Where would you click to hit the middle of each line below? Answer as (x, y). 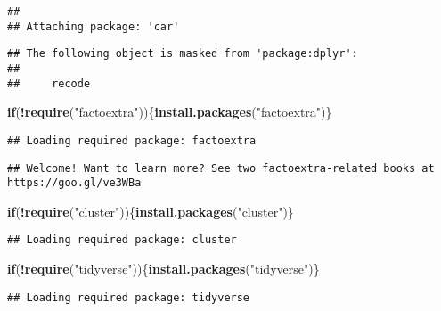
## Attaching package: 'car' (94, 26)
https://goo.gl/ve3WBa (74, 183)
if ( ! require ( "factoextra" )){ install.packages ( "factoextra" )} (170, 112)
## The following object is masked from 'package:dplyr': (183, 54)
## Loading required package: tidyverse (129, 297)
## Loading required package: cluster (122, 240)
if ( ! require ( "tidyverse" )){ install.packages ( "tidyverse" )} (163, 269)
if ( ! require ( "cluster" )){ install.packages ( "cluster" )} (151, 211)
